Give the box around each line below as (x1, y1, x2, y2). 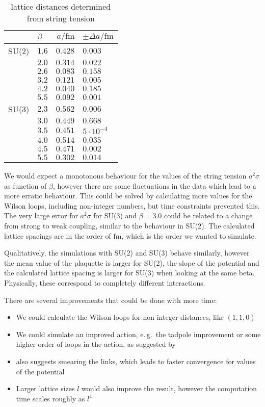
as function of (4, 180, 47, 191)
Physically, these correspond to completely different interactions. (4, 277, 205, 288)
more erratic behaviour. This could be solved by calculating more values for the (4, 190, 252, 201)
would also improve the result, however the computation (82, 383, 257, 394)
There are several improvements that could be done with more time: (4, 294, 217, 305)
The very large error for (4, 210, 78, 221)
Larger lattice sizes (16, 383, 75, 394)
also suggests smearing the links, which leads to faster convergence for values (16, 355, 256, 366)
